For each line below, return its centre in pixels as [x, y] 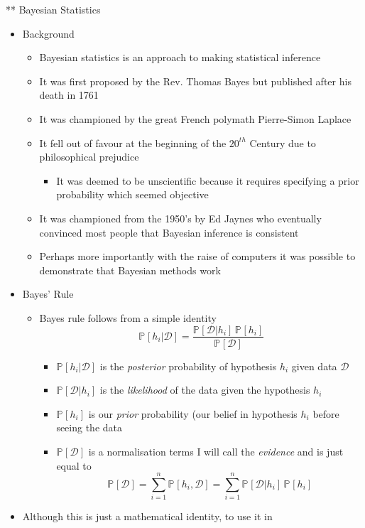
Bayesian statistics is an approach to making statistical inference [180, 57]
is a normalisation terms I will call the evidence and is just [216, 451]
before [326, 413]
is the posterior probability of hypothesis [188, 366]
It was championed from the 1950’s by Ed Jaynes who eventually [180, 218]
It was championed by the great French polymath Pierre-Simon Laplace [195, 118]
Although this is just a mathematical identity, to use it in [147, 516]
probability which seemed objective [132, 194]
